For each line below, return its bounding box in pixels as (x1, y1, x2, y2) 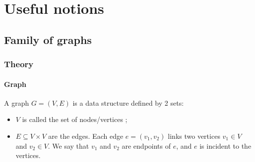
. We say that (48, 140, 89, 151)
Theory (4, 58, 34, 70)
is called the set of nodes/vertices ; (22, 114, 127, 124)
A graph (4, 97, 29, 108)
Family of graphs (4, 32, 92, 47)
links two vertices (168, 130, 220, 141)
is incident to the (199, 140, 252, 151)
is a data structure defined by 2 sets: (72, 97, 184, 108)
